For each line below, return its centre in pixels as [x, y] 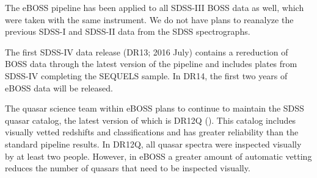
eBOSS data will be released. [59, 87]
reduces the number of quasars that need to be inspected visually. [128, 168]
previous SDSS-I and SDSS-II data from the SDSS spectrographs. [128, 31]
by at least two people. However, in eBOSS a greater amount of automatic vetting [158, 156]
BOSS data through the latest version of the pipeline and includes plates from [151, 64]
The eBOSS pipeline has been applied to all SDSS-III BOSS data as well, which [155, 7]
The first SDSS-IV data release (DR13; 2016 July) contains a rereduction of [147, 52]
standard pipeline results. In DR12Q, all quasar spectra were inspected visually [153, 144]
